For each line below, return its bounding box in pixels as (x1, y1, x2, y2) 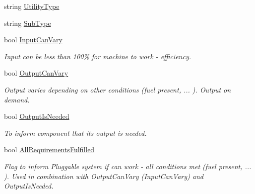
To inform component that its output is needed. (4, 127, 147, 138)
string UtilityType (4, 1, 60, 11)
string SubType (4, 17, 51, 28)
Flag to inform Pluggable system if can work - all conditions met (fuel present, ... (4, 161, 252, 171)
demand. (4, 94, 30, 104)
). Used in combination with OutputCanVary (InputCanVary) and (4, 171, 203, 181)
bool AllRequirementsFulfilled (4, 144, 95, 155)
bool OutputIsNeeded (4, 111, 69, 121)
